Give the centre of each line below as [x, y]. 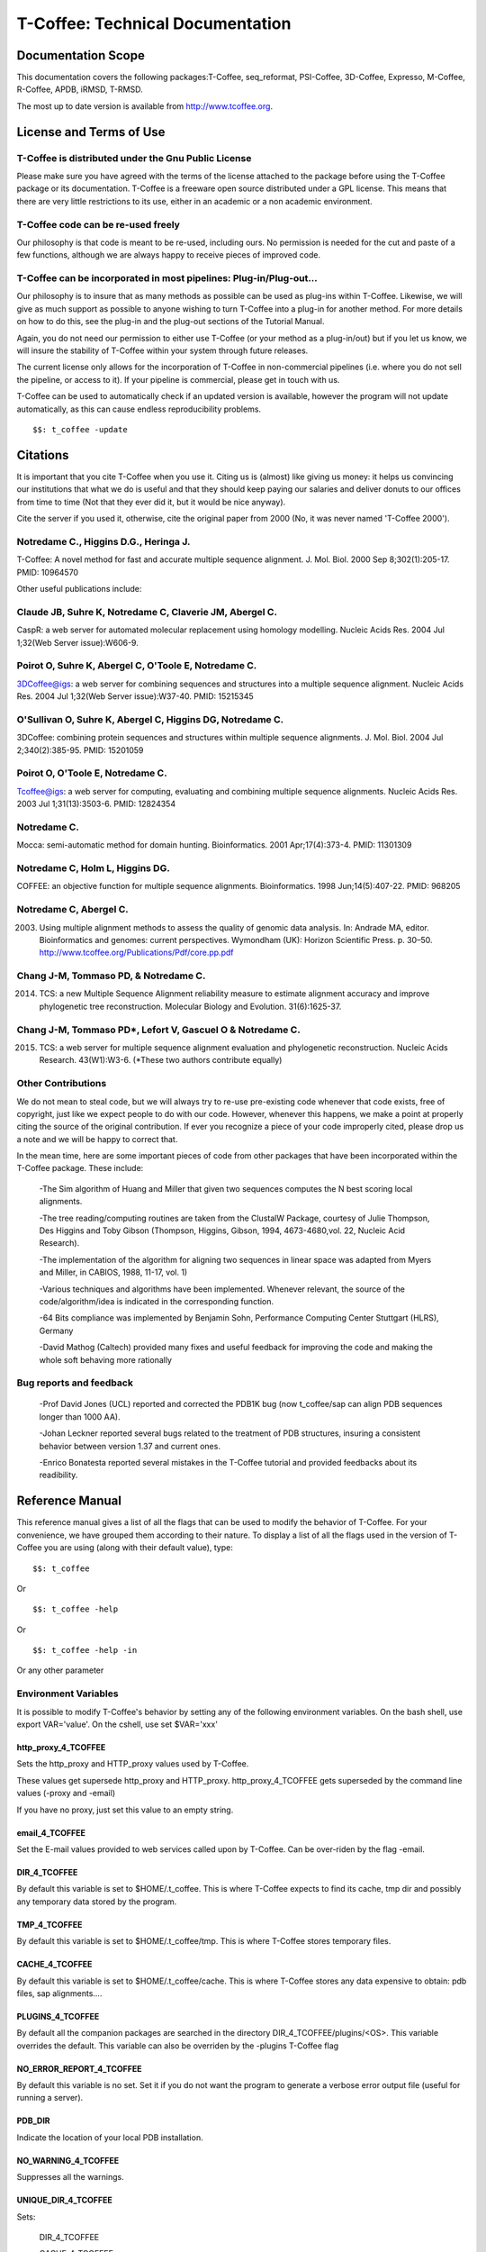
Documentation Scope [81, 55]
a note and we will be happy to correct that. [97, 1139]
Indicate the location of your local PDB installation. [110, 2137]
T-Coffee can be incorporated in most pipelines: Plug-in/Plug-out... [167, 278]
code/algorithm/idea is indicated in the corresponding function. [157, 1301]
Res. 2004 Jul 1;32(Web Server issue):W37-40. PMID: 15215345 [135, 696]
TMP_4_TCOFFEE [49, 1924]
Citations [43, 455]
